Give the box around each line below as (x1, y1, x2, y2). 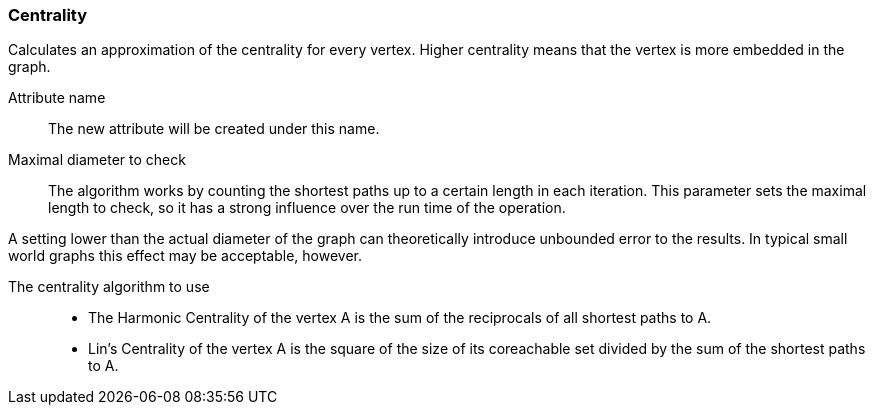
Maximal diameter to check (8, 151, 186, 169)
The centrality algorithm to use (8, 278, 210, 296)
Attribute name (8, 89, 106, 107)
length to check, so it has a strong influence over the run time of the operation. (48, 199, 566, 217)
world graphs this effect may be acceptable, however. (8, 247, 362, 265)
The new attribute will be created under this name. (48, 120, 380, 138)
